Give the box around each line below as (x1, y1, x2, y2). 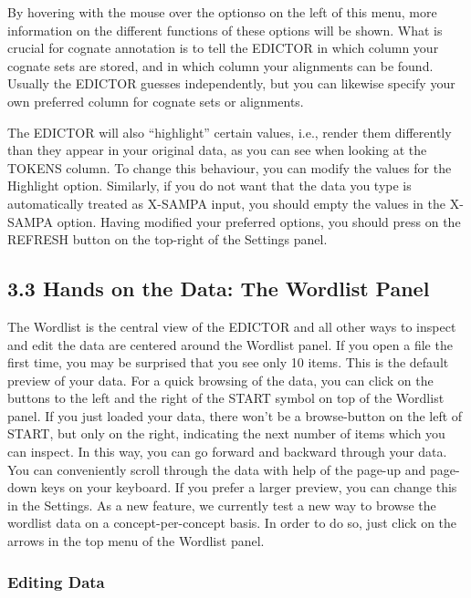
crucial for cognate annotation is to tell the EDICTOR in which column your (7, 38, 439, 57)
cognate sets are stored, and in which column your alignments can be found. (7, 56, 434, 75)
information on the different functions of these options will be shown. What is (7, 20, 443, 39)
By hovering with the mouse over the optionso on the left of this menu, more (7, 3, 437, 21)
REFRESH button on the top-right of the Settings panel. (7, 230, 328, 249)
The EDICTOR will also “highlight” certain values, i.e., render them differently (7, 122, 452, 141)
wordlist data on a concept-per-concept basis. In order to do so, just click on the (7, 513, 457, 532)
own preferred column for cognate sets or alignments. (7, 91, 304, 110)
